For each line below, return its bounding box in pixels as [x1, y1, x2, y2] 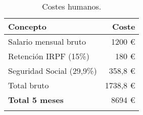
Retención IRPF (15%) [8, 50, 89, 62]
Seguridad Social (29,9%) [8, 65, 97, 76]
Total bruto [8, 79, 49, 91]
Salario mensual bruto [8, 36, 86, 47]
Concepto [8, 21, 46, 32]
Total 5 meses [8, 94, 64, 105]
